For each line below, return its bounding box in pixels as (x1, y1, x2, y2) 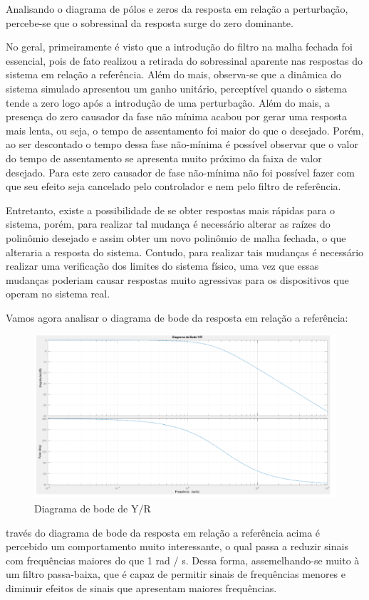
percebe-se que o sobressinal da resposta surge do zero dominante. (6, 15, 293, 30)
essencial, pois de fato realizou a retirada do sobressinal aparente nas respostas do (6, 53, 363, 68)
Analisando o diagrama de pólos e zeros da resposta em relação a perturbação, (6, 1, 348, 16)
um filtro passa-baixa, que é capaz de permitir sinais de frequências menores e (6, 567, 346, 581)
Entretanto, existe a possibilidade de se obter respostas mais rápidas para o (6, 202, 335, 217)
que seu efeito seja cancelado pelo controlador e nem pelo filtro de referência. (6, 179, 341, 194)
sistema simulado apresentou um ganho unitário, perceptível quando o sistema (6, 80, 347, 95)
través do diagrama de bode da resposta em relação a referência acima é (6, 525, 321, 540)
